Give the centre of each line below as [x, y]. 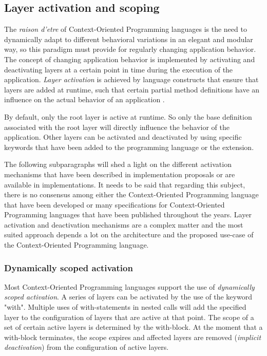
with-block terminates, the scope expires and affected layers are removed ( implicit [133, 337]
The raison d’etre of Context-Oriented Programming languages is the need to [126, 29]
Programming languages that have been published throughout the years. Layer [128, 214]
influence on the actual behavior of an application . [84, 99]
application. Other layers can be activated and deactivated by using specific [123, 137]
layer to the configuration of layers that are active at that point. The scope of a [129, 317]
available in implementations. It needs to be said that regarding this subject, [125, 184]
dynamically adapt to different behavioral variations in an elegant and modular [129, 39]
